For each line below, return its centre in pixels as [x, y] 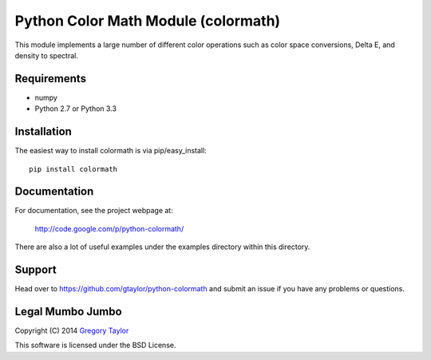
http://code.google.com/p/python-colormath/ [109, 228]
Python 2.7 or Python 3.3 [76, 109]
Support [36, 270]
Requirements [51, 79]
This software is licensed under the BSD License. [95, 345]
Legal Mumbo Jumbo [69, 311]
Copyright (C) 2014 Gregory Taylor [72, 330]
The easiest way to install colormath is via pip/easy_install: [111, 151]
